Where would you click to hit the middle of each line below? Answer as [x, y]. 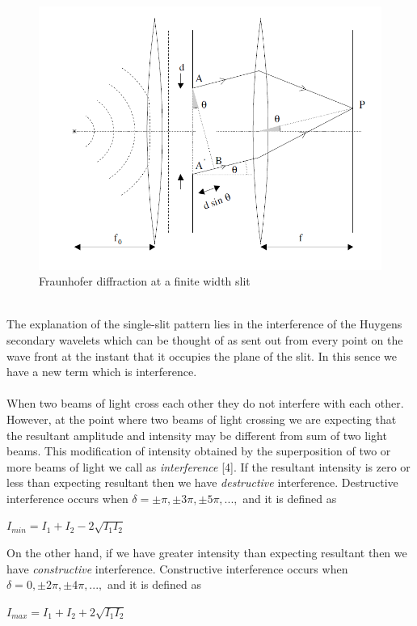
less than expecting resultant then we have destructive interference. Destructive [202, 482]
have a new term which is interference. [102, 372]
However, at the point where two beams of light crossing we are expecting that [202, 419]
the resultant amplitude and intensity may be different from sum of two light [197, 435]
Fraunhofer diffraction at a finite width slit [145, 281]
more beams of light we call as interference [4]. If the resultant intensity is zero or [208, 466]
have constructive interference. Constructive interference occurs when [177, 568]
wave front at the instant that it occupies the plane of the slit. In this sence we [202, 355]
